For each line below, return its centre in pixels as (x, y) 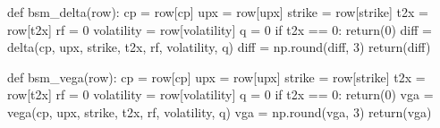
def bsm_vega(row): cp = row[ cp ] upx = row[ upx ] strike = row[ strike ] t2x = (216, 77)
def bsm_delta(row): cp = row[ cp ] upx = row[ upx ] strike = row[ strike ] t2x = (218, 12)
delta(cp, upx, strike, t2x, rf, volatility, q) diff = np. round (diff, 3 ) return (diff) (219, 47)
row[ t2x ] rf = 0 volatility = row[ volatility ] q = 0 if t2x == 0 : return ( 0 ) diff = (220, 29)
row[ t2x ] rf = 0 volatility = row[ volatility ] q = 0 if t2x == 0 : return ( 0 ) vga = (220, 94)
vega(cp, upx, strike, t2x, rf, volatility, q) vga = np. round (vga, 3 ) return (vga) (220, 111)
